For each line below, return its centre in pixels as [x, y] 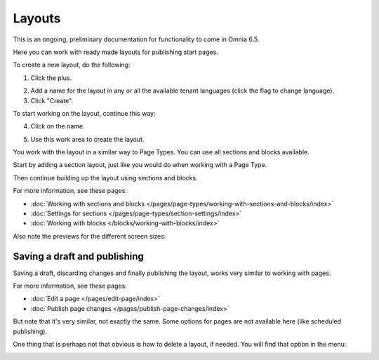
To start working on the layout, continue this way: [84, 113]
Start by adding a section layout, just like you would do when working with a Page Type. [140, 165]
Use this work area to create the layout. [87, 139]
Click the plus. [51, 78]
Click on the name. [58, 126]
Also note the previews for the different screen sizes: [89, 236]
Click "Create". [52, 100]
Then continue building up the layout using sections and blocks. [105, 178]
